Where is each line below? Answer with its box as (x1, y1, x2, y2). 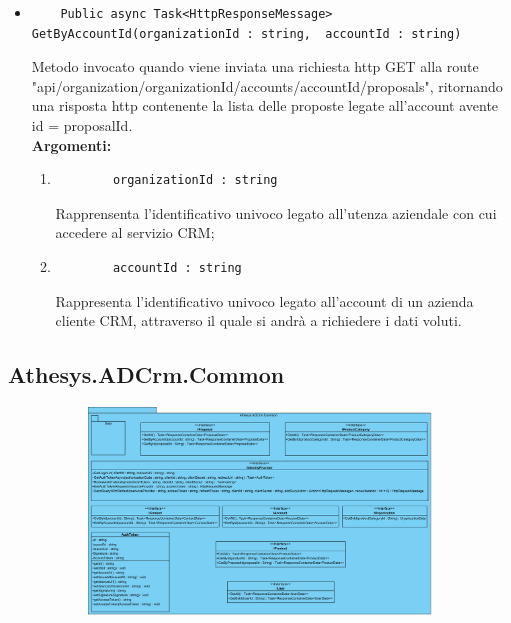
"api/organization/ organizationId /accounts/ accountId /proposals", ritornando (31, 75, 503, 96)
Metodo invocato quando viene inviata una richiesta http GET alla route (31, 56, 479, 77)
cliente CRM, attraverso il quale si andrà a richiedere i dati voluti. (55, 310, 462, 331)
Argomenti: (31, 134, 112, 155)
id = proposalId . (31, 114, 133, 135)
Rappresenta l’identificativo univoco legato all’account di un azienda (55, 290, 474, 311)
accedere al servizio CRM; (55, 222, 215, 243)
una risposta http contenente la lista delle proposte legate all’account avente (31, 95, 499, 116)
